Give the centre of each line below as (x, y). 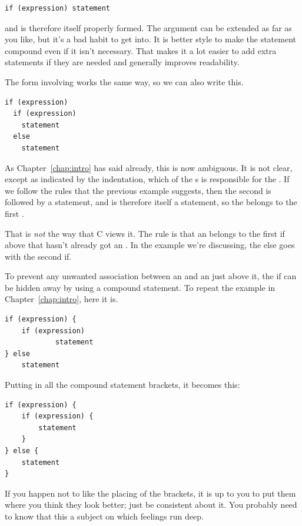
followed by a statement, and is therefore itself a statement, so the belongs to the (151, 202)
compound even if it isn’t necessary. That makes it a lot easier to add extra (141, 50)
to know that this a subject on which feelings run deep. (104, 516)
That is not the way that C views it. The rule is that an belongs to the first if (145, 233)
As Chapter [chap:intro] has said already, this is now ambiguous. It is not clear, (149, 167)
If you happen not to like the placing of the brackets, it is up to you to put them (150, 493)
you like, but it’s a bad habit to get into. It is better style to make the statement (150, 39)
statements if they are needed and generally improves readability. (122, 62)
